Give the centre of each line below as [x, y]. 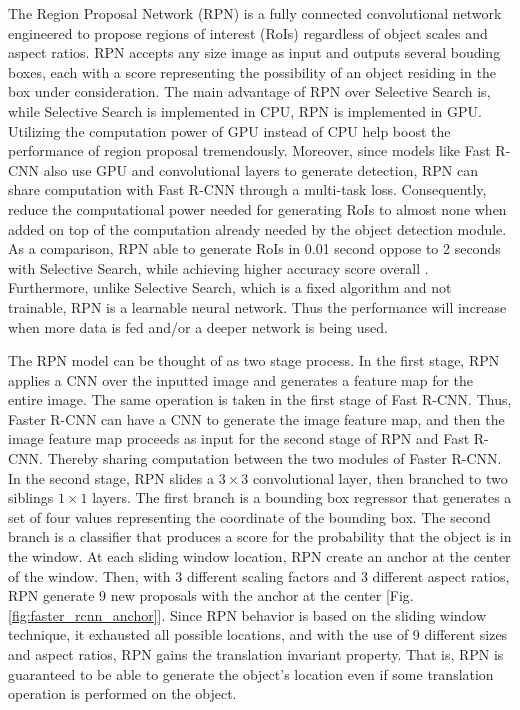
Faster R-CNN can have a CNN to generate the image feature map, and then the [256, 418]
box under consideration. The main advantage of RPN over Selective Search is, [249, 91]
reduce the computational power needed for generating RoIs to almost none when [257, 208]
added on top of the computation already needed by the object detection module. [257, 228]
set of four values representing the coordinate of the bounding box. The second [249, 516]
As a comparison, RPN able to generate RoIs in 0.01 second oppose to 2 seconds [254, 248]
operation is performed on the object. [122, 693]
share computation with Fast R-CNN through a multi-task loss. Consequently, [247, 189]
